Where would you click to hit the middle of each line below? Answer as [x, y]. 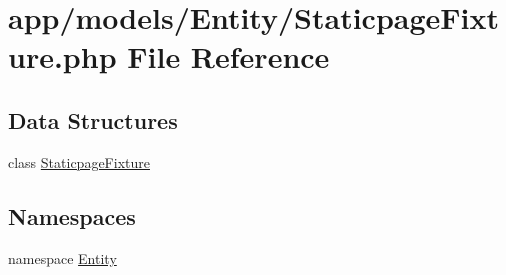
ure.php [62, 56]
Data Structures [93, 119]
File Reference [228, 56]
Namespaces [72, 215]
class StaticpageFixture [79, 161]
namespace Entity [62, 257]
